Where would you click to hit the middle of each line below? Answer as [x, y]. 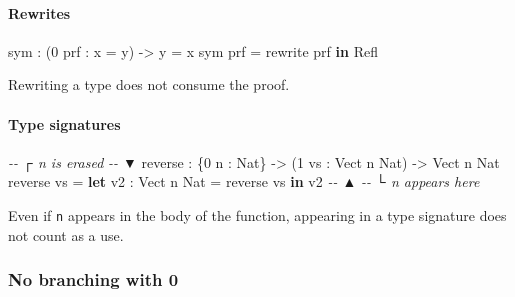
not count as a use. [66, 234]
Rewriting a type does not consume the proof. [149, 84]
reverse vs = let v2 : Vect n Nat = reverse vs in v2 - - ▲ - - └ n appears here [244, 181]
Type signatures [64, 123]
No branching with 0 [93, 279]
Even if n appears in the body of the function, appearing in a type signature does [257, 214]
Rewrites [39, 12]
